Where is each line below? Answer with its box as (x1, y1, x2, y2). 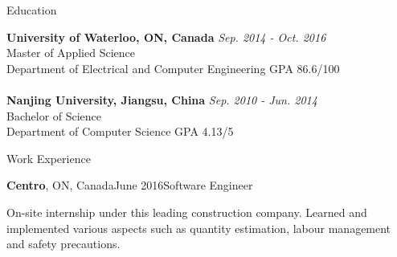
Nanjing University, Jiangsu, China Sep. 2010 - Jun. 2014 (6, 91, 317, 108)
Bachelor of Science (6, 107, 102, 124)
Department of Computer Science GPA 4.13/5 (6, 123, 234, 140)
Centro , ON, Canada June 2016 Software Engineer (6, 177, 253, 194)
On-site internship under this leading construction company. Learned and (6, 203, 367, 220)
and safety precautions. (6, 235, 121, 252)
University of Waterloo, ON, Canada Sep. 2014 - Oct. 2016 (6, 28, 326, 45)
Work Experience (6, 149, 91, 166)
